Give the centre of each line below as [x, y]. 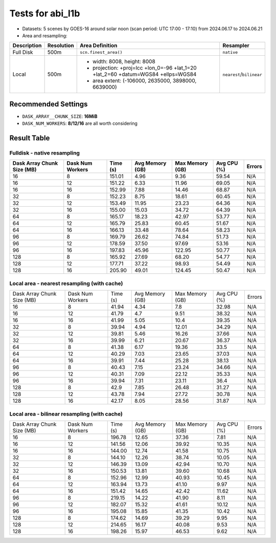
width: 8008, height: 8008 [124, 61]
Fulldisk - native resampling [45, 153]
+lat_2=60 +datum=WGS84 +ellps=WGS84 [145, 74]
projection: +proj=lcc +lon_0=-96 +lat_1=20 [145, 68]
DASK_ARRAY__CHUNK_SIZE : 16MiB [60, 116]
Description [27, 46]
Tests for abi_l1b [45, 13]
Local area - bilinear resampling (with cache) [66, 414]
